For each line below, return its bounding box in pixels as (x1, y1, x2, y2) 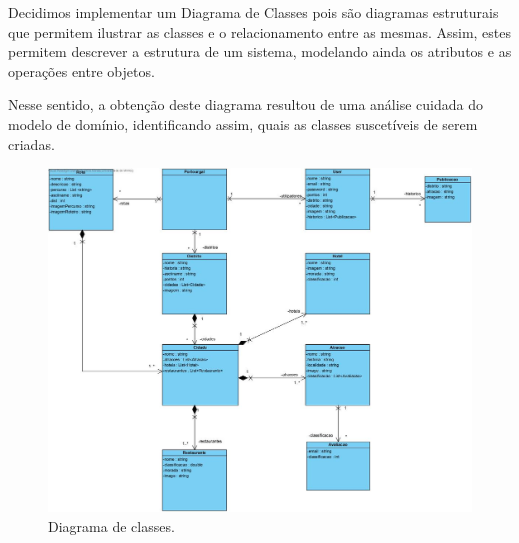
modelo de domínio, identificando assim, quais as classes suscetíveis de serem (8, 113, 478, 134)
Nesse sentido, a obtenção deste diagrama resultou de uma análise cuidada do (8, 94, 483, 115)
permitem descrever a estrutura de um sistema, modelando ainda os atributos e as (8, 41, 512, 62)
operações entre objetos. (8, 60, 155, 81)
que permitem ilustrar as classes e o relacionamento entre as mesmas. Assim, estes (8, 21, 512, 42)
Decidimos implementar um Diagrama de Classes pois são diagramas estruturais (8, 2, 499, 22)
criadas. (8, 133, 55, 154)
